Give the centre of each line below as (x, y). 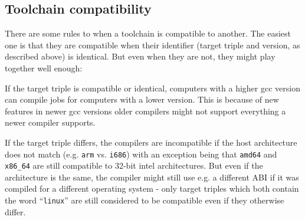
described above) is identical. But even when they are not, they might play (140, 56)
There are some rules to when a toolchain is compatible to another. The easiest (148, 33)
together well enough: (44, 68)
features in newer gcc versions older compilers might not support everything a (145, 111)
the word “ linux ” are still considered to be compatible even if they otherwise (145, 200)
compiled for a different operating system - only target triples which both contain (152, 188)
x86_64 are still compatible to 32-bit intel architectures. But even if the (134, 165)
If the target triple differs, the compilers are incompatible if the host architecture (151, 142)
